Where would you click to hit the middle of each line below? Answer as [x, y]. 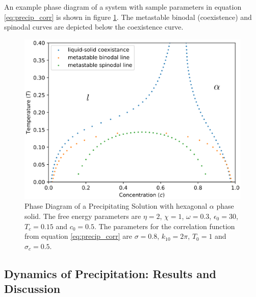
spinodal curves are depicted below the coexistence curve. [94, 27]
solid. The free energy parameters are [83, 216]
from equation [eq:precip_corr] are [79, 236]
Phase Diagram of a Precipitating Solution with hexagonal [116, 206]
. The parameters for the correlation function [165, 226]
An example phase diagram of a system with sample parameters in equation [123, 7]
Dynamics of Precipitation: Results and [110, 273]
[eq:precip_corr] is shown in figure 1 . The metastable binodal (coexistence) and [128, 17]
